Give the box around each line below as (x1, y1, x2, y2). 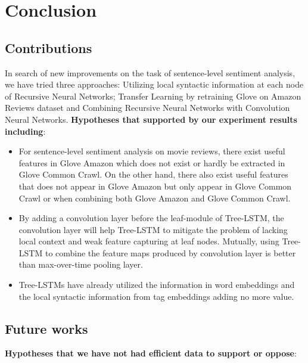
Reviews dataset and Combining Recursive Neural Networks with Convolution (5, 101, 290, 114)
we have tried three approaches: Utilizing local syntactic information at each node (5, 78, 304, 91)
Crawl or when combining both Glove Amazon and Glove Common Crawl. (18, 191, 291, 204)
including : (5, 125, 46, 137)
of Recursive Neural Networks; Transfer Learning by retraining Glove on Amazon (5, 89, 301, 102)
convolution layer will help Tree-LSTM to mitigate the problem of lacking (18, 223, 288, 235)
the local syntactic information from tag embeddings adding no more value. (18, 290, 294, 302)
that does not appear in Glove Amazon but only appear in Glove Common (18, 179, 292, 192)
